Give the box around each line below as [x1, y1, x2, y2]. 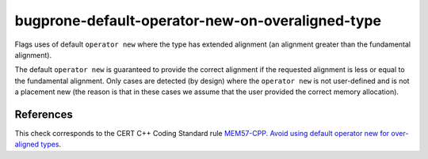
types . [40, 139, 62, 150]
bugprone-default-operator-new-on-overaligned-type [14, 12, 382, 29]
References [14, 108, 73, 121]
